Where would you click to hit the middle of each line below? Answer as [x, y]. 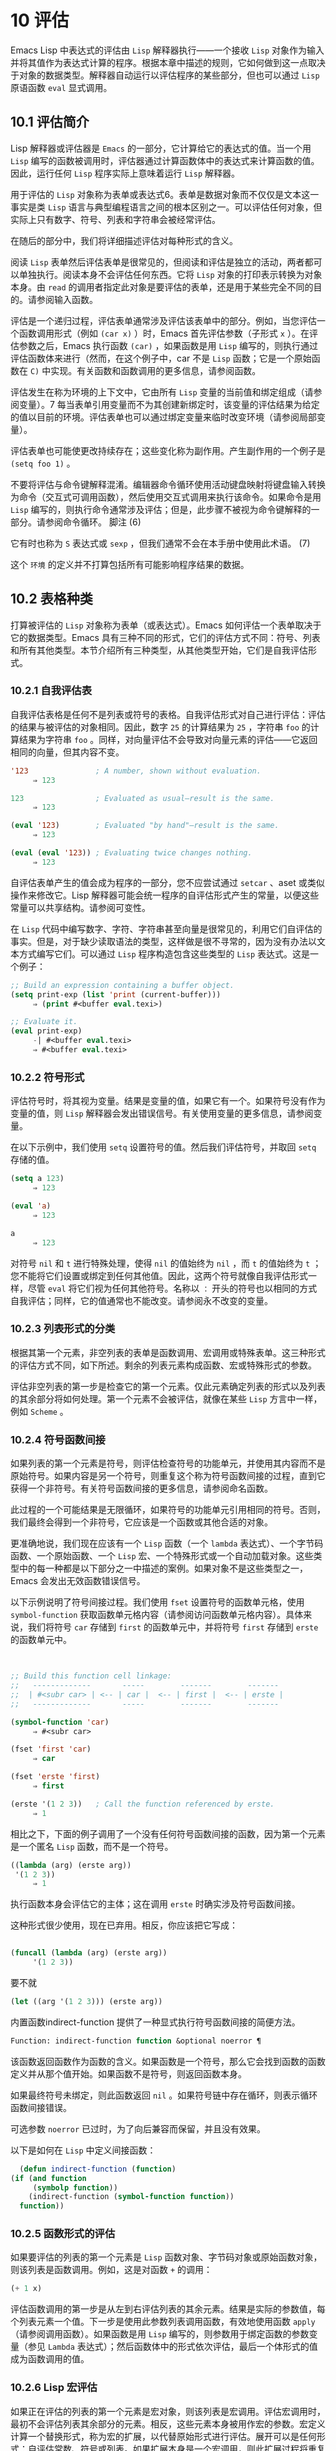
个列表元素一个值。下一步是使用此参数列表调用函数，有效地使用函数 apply [163, 2322]
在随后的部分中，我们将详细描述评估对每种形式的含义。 [124, 240]
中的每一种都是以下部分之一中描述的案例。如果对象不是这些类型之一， [163, 1568]
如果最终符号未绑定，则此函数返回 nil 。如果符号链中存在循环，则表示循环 [164, 2095]
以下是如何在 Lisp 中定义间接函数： [83, 2150]
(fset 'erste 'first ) [55, 1777]
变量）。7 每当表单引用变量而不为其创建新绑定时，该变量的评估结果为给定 [169, 404]
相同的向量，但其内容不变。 [67, 752]
